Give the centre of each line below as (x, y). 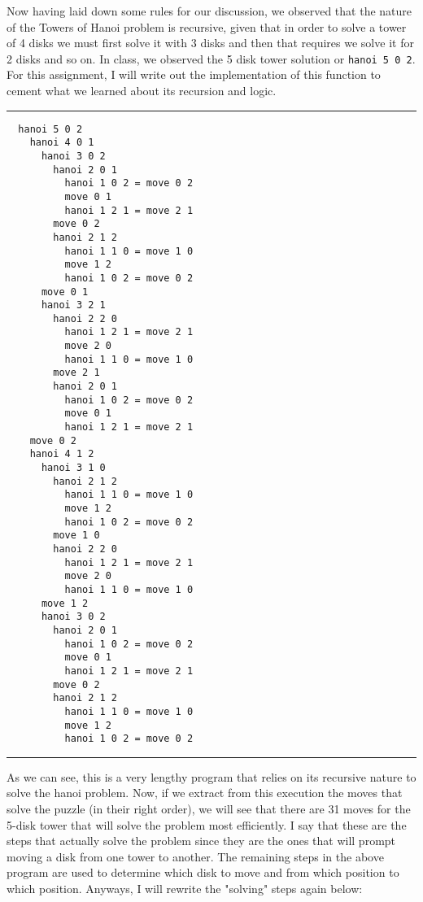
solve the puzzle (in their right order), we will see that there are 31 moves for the (209, 808)
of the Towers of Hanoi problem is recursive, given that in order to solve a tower (207, 26)
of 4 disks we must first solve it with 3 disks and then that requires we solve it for (210, 43)
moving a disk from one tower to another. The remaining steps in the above (195, 856)
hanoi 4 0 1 (62, 143)
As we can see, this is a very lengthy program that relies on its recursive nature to (211, 776)
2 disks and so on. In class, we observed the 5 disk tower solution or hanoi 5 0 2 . (211, 58)
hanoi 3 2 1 (73, 305)
